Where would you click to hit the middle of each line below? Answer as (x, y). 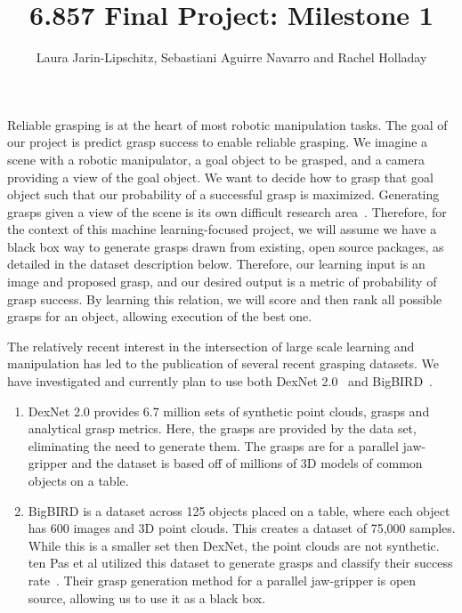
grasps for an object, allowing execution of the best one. (160, 316)
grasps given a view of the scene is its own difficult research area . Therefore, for (227, 211)
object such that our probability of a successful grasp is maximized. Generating (223, 194)
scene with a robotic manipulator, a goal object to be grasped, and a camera (216, 159)
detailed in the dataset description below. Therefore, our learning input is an (216, 264)
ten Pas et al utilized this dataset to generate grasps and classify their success (240, 563)
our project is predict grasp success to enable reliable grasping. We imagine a (218, 142)
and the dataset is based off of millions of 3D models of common (247, 463)
